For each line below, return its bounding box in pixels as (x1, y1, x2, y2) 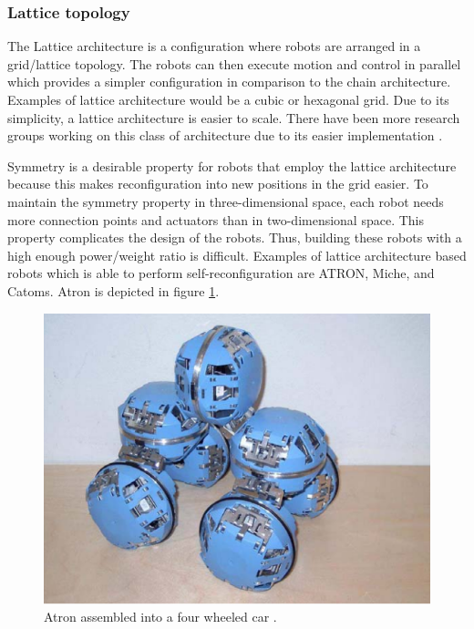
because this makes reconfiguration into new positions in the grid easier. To (7, 174, 428, 193)
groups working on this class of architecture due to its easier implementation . (7, 126, 443, 145)
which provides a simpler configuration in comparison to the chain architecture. (7, 72, 451, 91)
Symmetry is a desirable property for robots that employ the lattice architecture (7, 156, 457, 175)
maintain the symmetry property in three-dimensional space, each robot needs (7, 191, 444, 211)
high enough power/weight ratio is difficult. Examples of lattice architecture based (7, 245, 467, 264)
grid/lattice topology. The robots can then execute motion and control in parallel (7, 54, 461, 73)
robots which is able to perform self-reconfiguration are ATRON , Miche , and (7, 263, 435, 283)
